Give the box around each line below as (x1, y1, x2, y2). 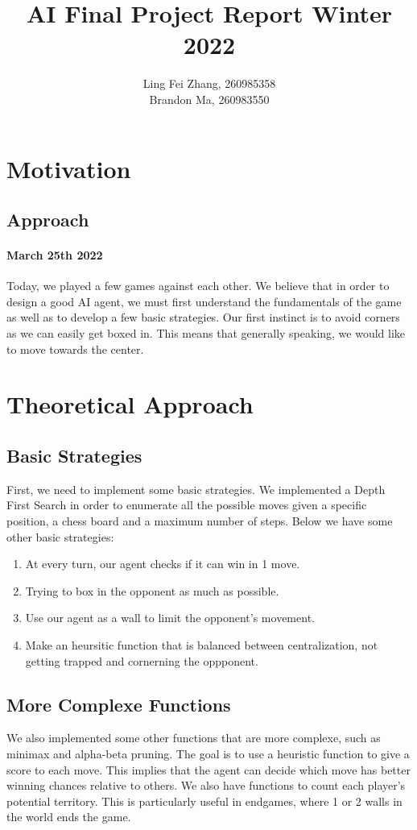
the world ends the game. (6, 808, 131, 825)
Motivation (6, 151, 131, 185)
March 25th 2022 (6, 247, 103, 264)
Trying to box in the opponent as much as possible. (25, 582, 279, 599)
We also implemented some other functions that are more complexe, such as (6, 729, 381, 746)
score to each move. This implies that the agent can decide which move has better (6, 761, 411, 778)
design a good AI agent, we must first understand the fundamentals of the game (6, 293, 402, 309)
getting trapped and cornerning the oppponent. (25, 652, 258, 669)
